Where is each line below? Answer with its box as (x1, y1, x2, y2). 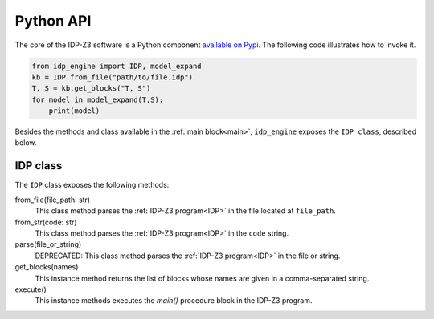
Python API (14, 12, 92, 30)
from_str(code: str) (14, 217, 77, 227)
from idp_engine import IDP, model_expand (31, 61, 202, 71)
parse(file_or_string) (14, 240, 82, 249)
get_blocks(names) (14, 262, 79, 272)
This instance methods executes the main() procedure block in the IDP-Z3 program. (35, 296, 313, 305)
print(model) (48, 107, 100, 115)
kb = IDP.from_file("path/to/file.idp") (31, 72, 193, 82)
